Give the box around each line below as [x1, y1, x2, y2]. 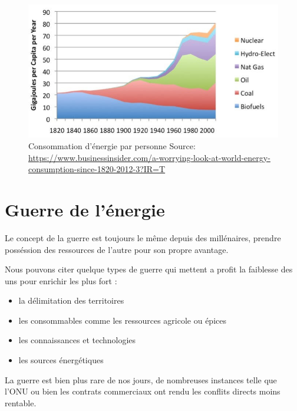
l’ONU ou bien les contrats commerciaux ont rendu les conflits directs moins [5, 385, 280, 397]
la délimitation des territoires [18, 294, 124, 307]
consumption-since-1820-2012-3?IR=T [28, 163, 166, 175]
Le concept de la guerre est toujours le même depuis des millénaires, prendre [5, 231, 281, 244]
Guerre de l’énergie [5, 197, 165, 221]
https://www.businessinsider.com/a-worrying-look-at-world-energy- [28, 151, 270, 163]
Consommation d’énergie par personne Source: [28, 140, 196, 152]
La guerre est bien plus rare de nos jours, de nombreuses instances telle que [5, 373, 277, 386]
